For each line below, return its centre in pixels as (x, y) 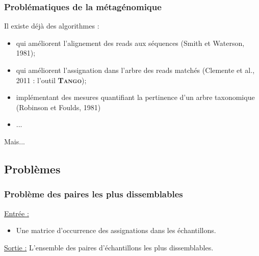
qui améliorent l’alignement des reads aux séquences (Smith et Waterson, (130, 43)
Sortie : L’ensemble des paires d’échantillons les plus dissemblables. (109, 247)
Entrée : (17, 213)
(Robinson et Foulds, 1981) (58, 107)
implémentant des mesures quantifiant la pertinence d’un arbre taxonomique (135, 97)
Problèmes (32, 169)
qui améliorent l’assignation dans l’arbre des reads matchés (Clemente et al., (135, 70)
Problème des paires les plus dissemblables (94, 194)
